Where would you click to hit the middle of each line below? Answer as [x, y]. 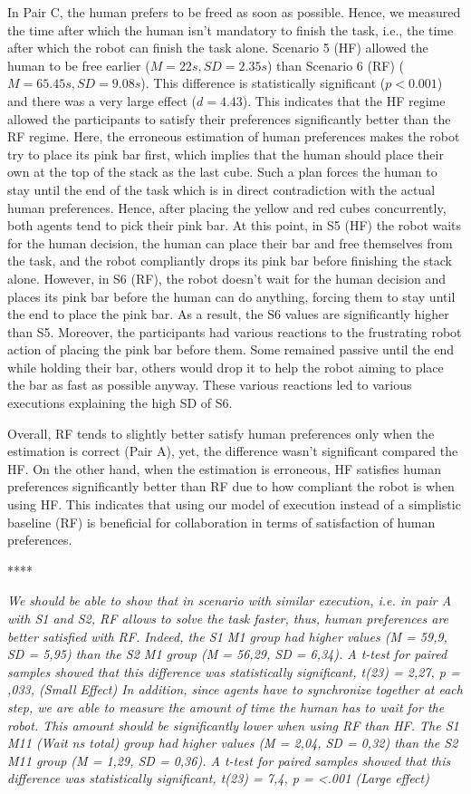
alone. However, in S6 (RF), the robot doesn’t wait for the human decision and [227, 278]
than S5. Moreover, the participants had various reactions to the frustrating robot [235, 331]
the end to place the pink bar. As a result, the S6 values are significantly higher [228, 314]
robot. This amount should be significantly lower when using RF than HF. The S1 [233, 725]
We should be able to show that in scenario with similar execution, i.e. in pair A [230, 600]
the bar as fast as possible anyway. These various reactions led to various [210, 385]
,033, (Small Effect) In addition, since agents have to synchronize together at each [235, 689]
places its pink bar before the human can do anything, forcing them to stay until [231, 296]
